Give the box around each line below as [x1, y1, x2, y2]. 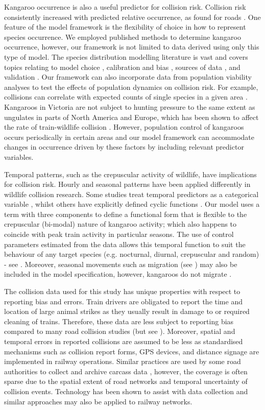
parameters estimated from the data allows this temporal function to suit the [4, 238, 246, 249]
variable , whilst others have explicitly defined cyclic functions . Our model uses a [4, 199, 260, 209]
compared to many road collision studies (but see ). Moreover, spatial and [4, 326, 235, 336]
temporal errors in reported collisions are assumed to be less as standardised [4, 336, 243, 346]
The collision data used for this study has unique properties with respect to [4, 286, 240, 297]
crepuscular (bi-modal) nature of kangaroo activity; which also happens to [4, 219, 237, 229]
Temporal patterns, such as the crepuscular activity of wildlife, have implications [4, 168, 257, 179]
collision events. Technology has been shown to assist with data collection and [4, 385, 248, 396]
